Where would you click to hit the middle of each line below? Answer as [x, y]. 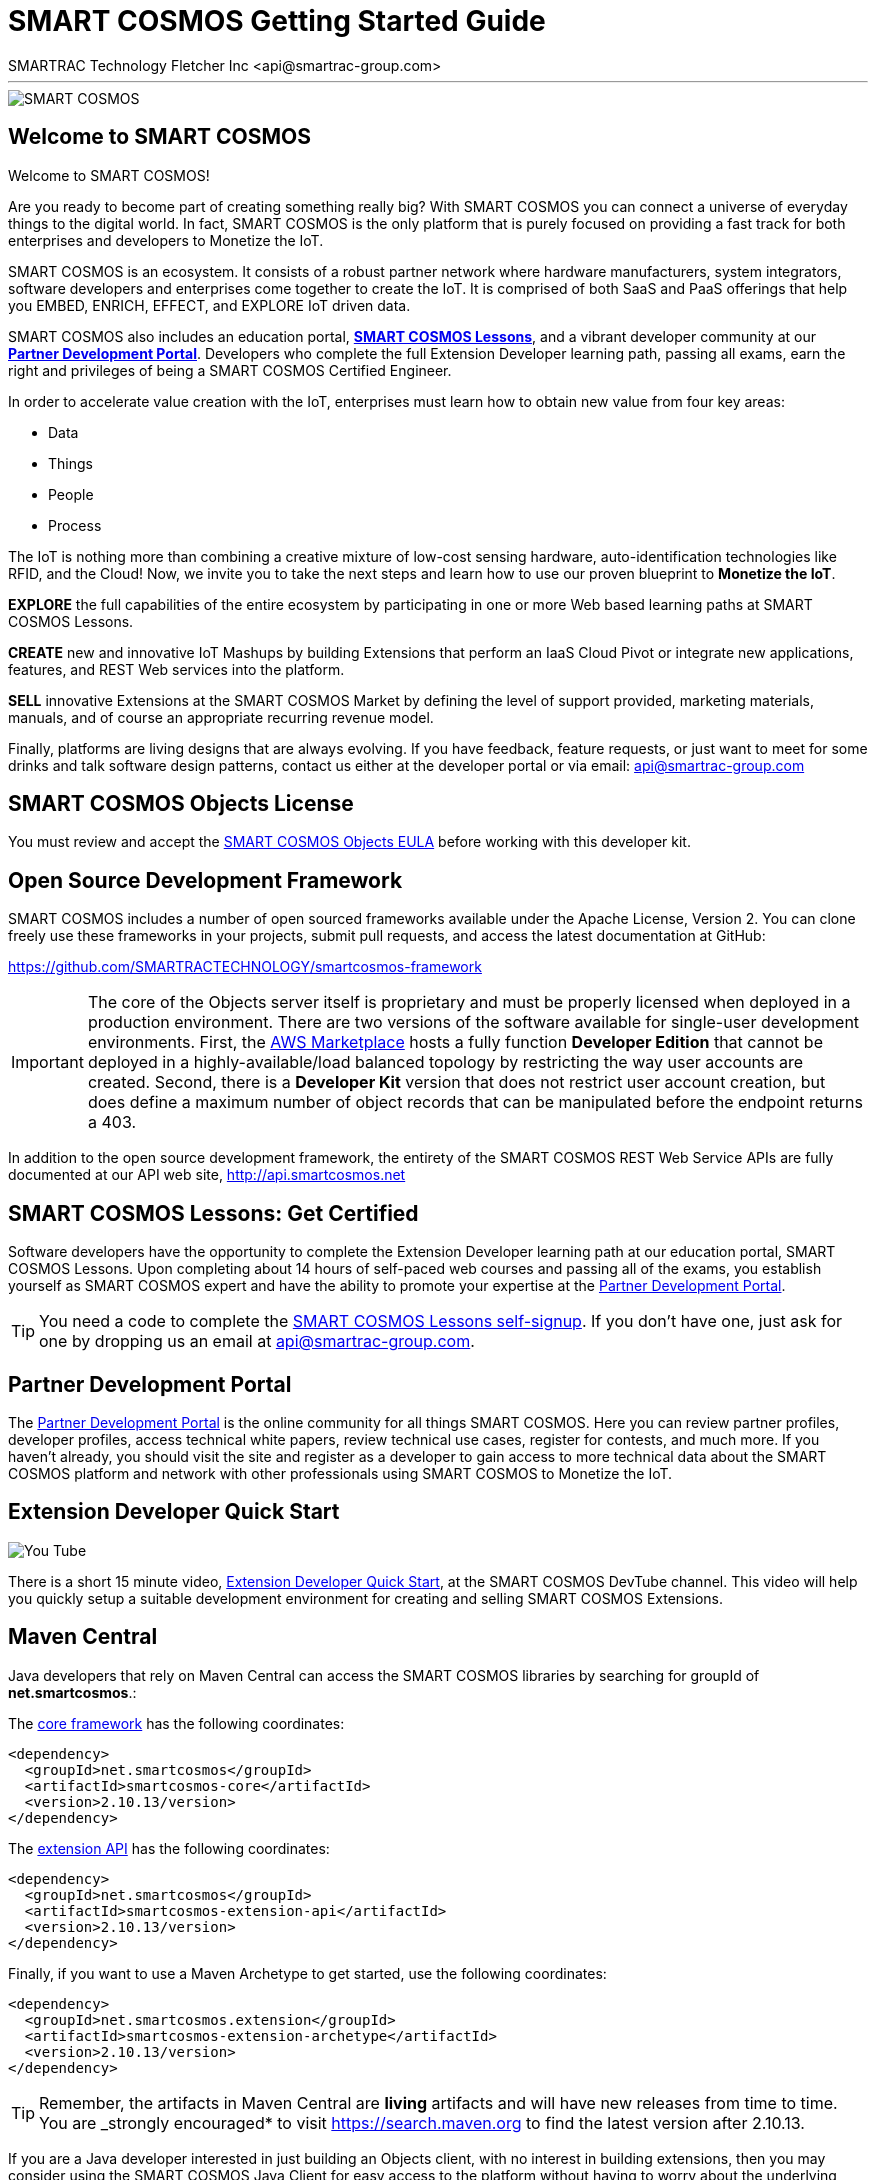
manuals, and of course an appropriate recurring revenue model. [221, 717]
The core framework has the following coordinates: [176, 1723]
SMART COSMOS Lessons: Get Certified [213, 1213]
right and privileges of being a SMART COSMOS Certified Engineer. [230, 370]
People [71, 494]
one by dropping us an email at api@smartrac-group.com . [257, 1341]
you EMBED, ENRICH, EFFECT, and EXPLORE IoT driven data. [209, 305]
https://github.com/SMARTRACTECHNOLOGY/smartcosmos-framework [245, 967]
